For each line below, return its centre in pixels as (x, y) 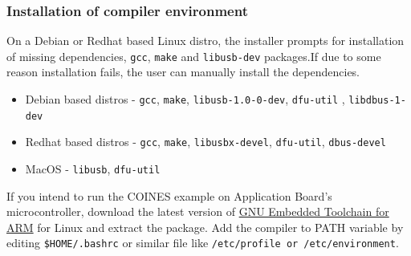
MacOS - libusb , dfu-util (93, 169)
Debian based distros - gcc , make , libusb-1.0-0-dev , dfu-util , (185, 99)
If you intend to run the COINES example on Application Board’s (169, 195)
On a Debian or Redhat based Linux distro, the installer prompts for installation (205, 41)
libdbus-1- (377, 101)
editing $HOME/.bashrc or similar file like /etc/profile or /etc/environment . (203, 243)
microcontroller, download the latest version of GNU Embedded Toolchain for (198, 211)
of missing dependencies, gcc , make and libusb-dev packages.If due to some (194, 56)
